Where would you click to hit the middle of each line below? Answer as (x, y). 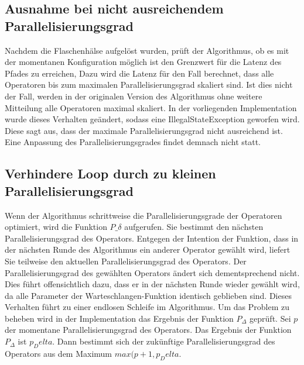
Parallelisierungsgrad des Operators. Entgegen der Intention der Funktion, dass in (152, 238)
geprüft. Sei (270, 318)
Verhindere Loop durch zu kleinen (110, 173)
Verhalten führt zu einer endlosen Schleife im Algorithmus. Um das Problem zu (147, 307)
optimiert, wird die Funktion (56, 227)
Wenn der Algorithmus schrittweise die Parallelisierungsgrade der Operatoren (144, 215)
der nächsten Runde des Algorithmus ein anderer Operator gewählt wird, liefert (148, 249)
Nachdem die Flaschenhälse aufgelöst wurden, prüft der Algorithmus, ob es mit (147, 50)
